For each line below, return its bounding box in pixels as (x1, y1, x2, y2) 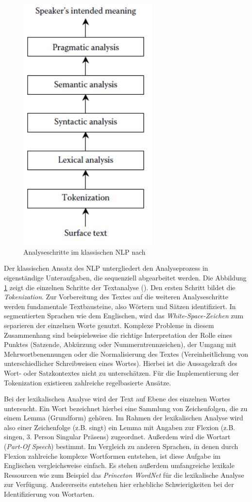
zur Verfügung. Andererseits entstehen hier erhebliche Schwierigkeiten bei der (4, 479, 234, 489)
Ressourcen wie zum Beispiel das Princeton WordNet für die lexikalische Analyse (4, 469, 244, 480)
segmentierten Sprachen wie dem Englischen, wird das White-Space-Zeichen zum (4, 311, 244, 321)
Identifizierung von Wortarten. (4, 489, 95, 499)
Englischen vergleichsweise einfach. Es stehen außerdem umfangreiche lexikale (4, 460, 235, 470)
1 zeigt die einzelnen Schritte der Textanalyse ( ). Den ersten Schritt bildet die (4, 282, 235, 292)
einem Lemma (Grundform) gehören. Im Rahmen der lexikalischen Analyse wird (4, 413, 243, 423)
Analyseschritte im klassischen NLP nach (23, 246, 146, 257)
